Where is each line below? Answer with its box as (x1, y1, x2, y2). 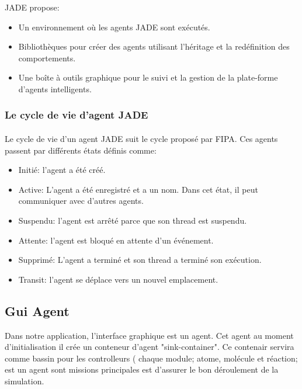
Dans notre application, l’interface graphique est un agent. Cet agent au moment (5, 329, 294, 341)
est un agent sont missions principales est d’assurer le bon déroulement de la (5, 363, 279, 376)
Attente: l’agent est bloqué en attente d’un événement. (18, 234, 214, 246)
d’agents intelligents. (18, 82, 92, 95)
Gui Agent (5, 301, 70, 319)
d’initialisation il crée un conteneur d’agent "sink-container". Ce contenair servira (5, 341, 294, 353)
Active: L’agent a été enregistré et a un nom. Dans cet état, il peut (18, 183, 258, 195)
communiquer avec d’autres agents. (18, 194, 144, 207)
